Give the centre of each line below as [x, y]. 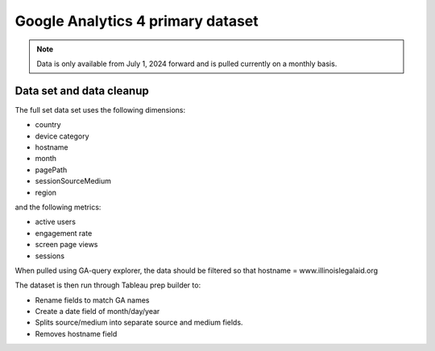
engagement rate [64, 233]
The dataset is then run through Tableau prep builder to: [108, 285]
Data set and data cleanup [82, 91]
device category [62, 136]
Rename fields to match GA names [92, 300]
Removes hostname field [76, 333]
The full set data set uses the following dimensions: [100, 109]
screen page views [66, 245]
